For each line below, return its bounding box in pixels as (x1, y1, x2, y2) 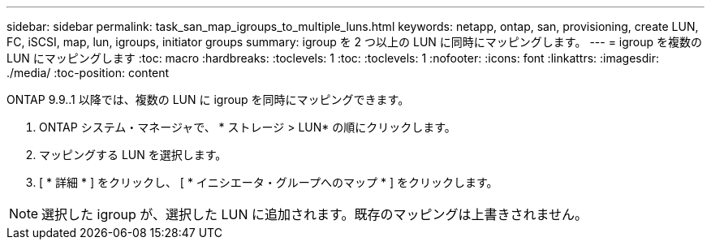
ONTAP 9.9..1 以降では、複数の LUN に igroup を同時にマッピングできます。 (6, 93, 410, 106)
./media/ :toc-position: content (6, 66, 170, 80)
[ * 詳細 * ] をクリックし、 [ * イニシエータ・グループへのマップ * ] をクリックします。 (39, 175, 498, 189)
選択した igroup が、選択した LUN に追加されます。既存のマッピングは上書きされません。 (41, 206, 588, 222)
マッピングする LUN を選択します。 (39, 148, 227, 162)
